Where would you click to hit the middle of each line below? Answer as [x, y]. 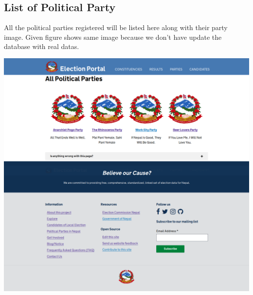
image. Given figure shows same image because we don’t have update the [113, 37]
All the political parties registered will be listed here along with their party [116, 27]
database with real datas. [42, 46]
